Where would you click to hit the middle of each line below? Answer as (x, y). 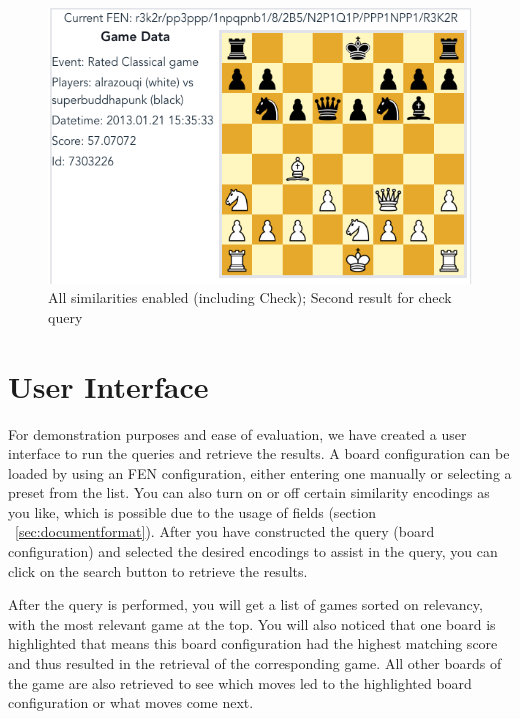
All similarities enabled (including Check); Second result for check (250, 297)
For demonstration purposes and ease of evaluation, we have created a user (237, 433)
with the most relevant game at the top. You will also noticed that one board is (252, 623)
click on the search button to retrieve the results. (158, 570)
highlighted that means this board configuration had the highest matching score (253, 643)
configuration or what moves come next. (131, 702)
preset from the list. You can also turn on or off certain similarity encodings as (249, 492)
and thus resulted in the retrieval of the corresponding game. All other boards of (255, 663)
